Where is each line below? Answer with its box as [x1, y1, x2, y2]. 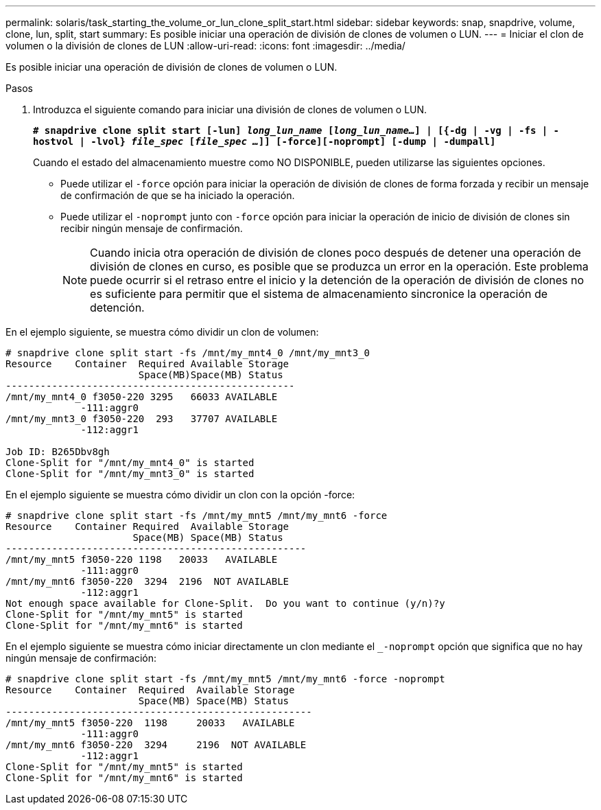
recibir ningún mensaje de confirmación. [60, 222, 243, 234]
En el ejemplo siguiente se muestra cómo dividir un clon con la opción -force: [5, 489, 355, 500]
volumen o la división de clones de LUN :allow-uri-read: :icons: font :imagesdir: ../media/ [5, 40, 405, 51]
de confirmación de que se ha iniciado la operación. [60, 189, 295, 201]
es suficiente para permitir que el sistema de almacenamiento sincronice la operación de [90, 287, 548, 301]
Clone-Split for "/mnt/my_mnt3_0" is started [5, 468, 255, 479]
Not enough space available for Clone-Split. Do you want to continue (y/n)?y [5, 598, 445, 609]
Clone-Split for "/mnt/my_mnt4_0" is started [5, 457, 255, 468]
